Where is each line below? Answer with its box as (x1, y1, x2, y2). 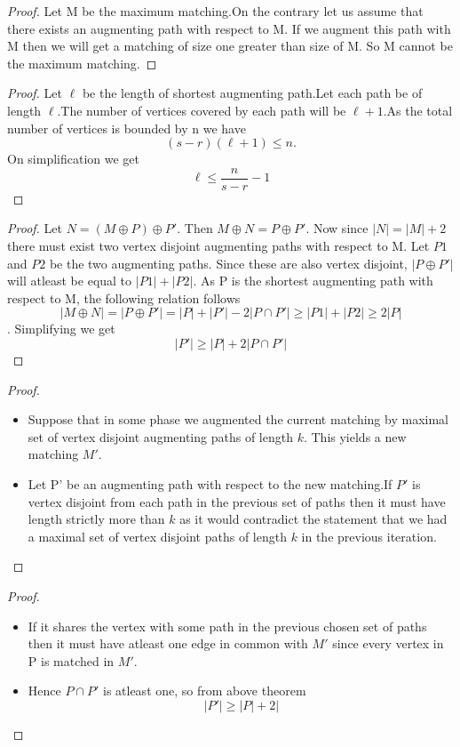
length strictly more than (28, 510, 165, 528)
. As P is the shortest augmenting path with (193, 271, 433, 290)
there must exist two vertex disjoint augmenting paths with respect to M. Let (7, 237, 430, 254)
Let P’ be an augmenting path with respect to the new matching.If (28, 474, 393, 493)
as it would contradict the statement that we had (179, 510, 448, 528)
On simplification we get (7, 149, 140, 168)
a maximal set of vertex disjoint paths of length (28, 526, 287, 545)
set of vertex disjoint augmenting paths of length (28, 427, 293, 446)
